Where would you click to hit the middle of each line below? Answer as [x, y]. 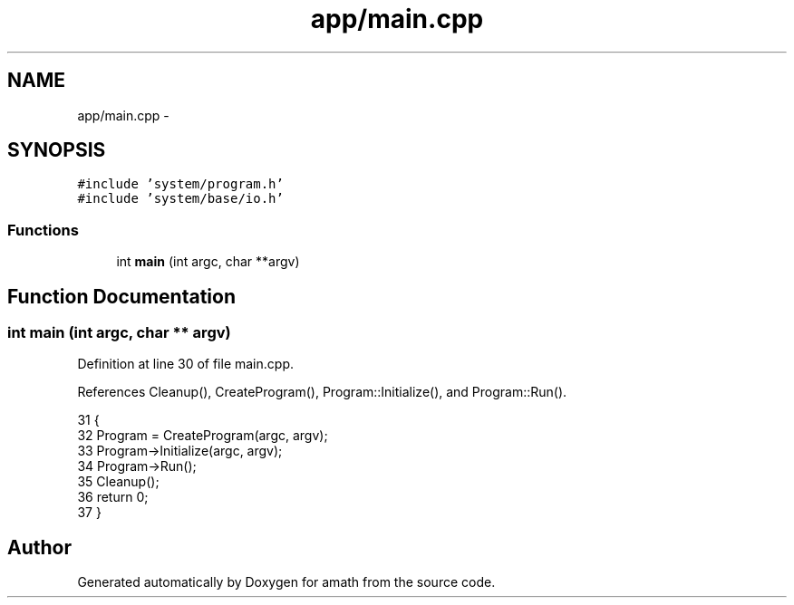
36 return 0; [113, 497]
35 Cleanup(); [118, 482]
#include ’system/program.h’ [180, 184]
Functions [43, 230]
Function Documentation [121, 296]
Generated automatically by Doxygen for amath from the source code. [286, 582]
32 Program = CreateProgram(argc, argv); [203, 436]
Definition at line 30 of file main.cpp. [185, 364]
